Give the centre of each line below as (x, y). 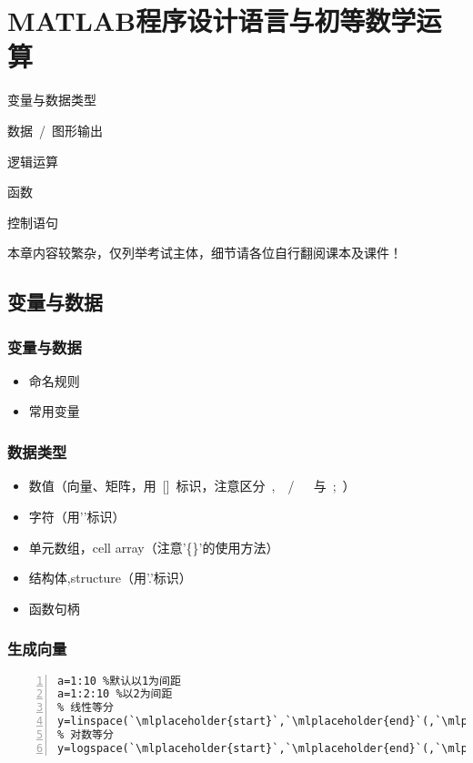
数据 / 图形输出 (55, 130)
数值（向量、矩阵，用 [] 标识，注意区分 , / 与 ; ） (192, 486)
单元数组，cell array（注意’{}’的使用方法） (154, 547)
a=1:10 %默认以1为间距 (119, 681)
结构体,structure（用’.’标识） (110, 578)
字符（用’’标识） (77, 516)
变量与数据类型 (52, 100)
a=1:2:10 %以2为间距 (115, 694)
